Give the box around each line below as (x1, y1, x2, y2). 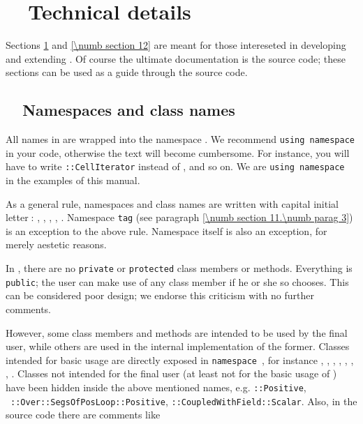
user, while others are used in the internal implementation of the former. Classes (6, 339, 350, 354)
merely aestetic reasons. (6, 237, 107, 252)
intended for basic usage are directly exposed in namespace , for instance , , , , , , (6, 352, 354, 367)
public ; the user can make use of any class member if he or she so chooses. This (6, 274, 349, 289)
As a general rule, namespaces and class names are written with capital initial (6, 196, 339, 211)
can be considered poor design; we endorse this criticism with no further (6, 288, 315, 303)
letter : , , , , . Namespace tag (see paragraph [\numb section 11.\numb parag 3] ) (6, 210, 353, 225)
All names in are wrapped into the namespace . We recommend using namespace (6, 132, 355, 146)
